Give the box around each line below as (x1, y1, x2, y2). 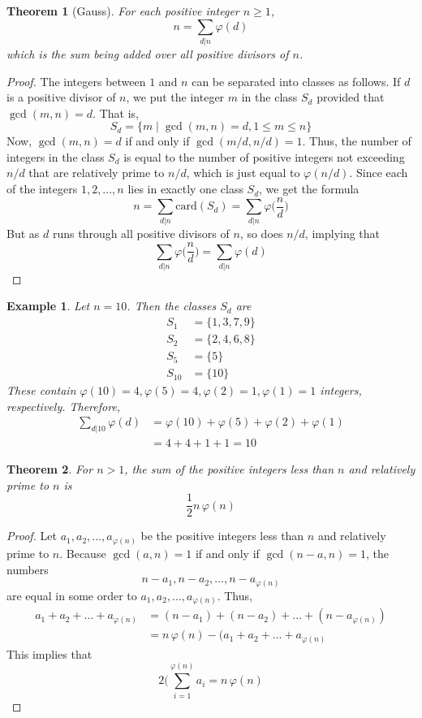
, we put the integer (126, 89, 225, 106)
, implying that (304, 225, 381, 242)
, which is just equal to (186, 164, 300, 181)
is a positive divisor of (6, 89, 116, 106)
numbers (6, 560, 49, 577)
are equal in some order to (6, 586, 137, 603)
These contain (6, 382, 76, 399)
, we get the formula (259, 180, 360, 197)
